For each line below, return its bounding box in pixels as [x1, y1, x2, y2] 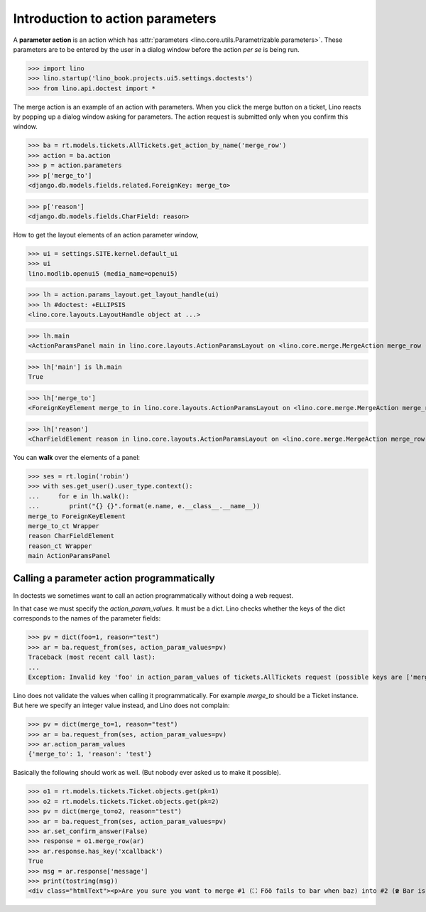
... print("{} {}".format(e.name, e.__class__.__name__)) [28, 502, 261, 510]
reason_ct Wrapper [28, 542, 92, 550]
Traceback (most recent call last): [28, 653, 156, 661]
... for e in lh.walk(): [28, 492, 130, 500]
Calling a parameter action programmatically [13, 572, 216, 584]
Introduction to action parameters [13, 11, 217, 26]
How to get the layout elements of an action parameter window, [13, 230, 199, 239]
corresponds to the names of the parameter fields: [13, 614, 161, 623]
